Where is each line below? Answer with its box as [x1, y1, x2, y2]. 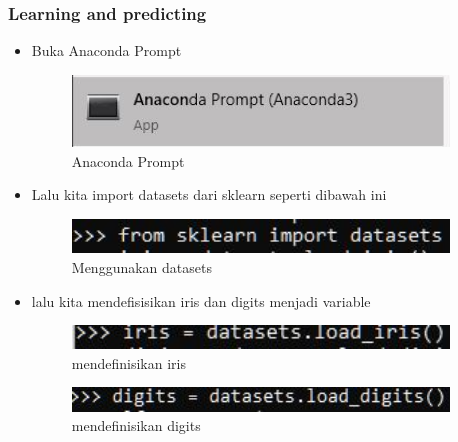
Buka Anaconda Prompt [31, 40, 182, 61]
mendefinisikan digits [71, 415, 201, 436]
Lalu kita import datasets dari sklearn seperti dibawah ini [31, 184, 387, 205]
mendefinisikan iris [71, 352, 186, 373]
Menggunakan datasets [71, 257, 212, 278]
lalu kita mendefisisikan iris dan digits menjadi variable [31, 290, 371, 311]
